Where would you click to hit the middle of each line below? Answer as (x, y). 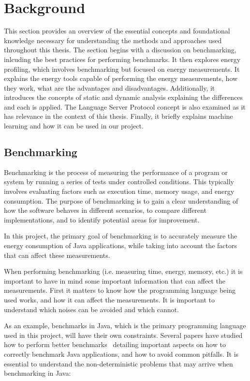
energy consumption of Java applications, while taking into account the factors (120, 246)
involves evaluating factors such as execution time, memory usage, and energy (119, 191)
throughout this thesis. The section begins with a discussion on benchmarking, (120, 50)
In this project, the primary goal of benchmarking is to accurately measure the (121, 236)
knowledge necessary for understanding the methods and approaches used (113, 40)
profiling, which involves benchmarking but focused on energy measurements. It (122, 69)
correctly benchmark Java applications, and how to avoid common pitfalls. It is (121, 354)
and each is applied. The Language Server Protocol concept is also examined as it (125, 106)
